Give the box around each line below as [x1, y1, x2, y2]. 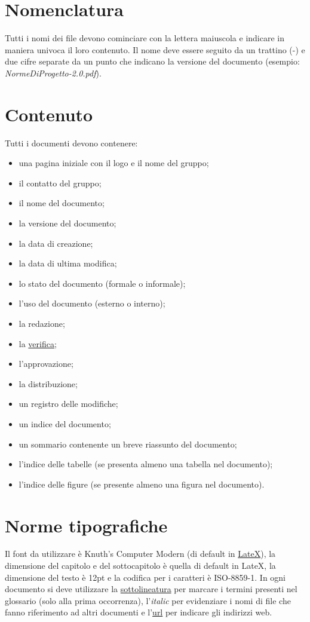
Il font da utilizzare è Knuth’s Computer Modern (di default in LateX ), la [5, 547, 276, 560]
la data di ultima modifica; [19, 257, 117, 269]
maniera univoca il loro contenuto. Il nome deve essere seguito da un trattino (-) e [5, 43, 305, 56]
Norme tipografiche [5, 513, 168, 537]
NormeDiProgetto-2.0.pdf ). [5, 66, 102, 79]
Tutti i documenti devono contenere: [5, 136, 138, 149]
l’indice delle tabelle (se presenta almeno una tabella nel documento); [19, 458, 273, 470]
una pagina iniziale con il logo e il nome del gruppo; [19, 157, 209, 169]
